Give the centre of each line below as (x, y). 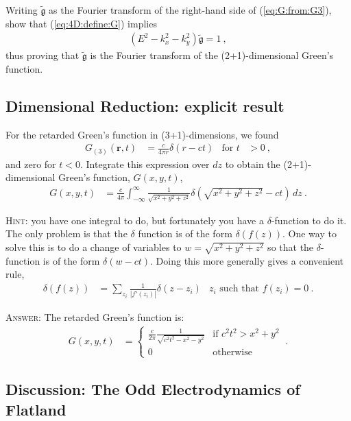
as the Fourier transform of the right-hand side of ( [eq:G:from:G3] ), (190, 10)
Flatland (36, 409)
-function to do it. (309, 220)
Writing (22, 10)
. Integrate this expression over (145, 164)
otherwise (232, 352)
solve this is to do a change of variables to (94, 246)
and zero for (31, 164)
